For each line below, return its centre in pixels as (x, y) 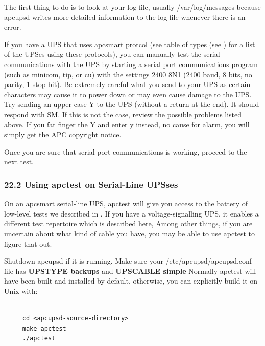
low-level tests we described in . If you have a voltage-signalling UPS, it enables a (131, 213)
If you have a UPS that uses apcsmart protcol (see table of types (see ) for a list (130, 44)
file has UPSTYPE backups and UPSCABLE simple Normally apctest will (130, 271)
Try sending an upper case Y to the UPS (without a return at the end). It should (132, 104)
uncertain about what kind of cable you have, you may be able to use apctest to (129, 233)
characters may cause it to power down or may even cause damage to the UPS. (128, 94)
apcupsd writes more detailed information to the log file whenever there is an (125, 17)
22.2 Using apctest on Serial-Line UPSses (91, 184)
